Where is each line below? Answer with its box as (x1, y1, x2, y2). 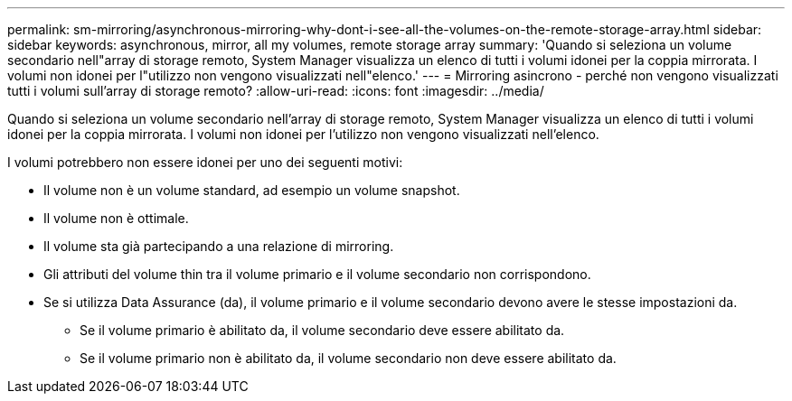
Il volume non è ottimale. (43, 210, 189, 226)
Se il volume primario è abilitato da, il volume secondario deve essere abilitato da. (80, 322, 565, 338)
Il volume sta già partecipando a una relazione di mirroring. (43, 238, 394, 254)
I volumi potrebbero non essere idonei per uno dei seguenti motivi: (7, 154, 403, 170)
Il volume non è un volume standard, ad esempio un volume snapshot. (43, 182, 460, 198)
